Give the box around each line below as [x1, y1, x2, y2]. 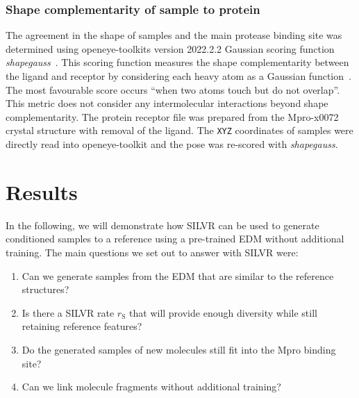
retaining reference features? [22, 319, 142, 333]
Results [6, 177, 78, 206]
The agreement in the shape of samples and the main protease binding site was [6, 28, 342, 42]
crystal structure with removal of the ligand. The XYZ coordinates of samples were [6, 123, 353, 138]
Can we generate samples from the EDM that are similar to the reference [22, 268, 334, 283]
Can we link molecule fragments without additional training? [22, 379, 281, 394]
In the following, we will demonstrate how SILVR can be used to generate [6, 217, 319, 232]
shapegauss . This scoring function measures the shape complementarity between [6, 55, 349, 69]
